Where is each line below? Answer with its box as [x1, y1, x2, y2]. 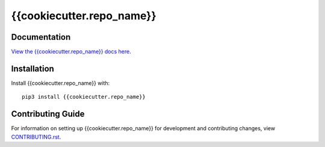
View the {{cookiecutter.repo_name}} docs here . [11, 48, 132, 55]
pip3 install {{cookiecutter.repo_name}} [22, 93, 146, 101]
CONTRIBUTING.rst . [11, 133, 61, 140]
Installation [11, 63, 54, 73]
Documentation [11, 32, 71, 42]
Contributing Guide [11, 109, 85, 119]
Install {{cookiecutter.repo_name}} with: [11, 79, 110, 87]
